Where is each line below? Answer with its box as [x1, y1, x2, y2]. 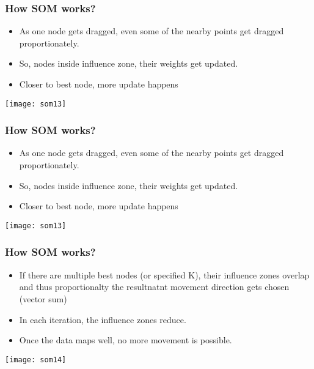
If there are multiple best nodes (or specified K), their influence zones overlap [19, 268, 310, 281]
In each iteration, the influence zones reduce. [19, 313, 186, 326]
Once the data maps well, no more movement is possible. [19, 334, 232, 346]
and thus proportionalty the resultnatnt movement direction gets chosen [19, 280, 290, 293]
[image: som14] [5, 355, 67, 364]
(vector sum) [19, 292, 67, 305]
